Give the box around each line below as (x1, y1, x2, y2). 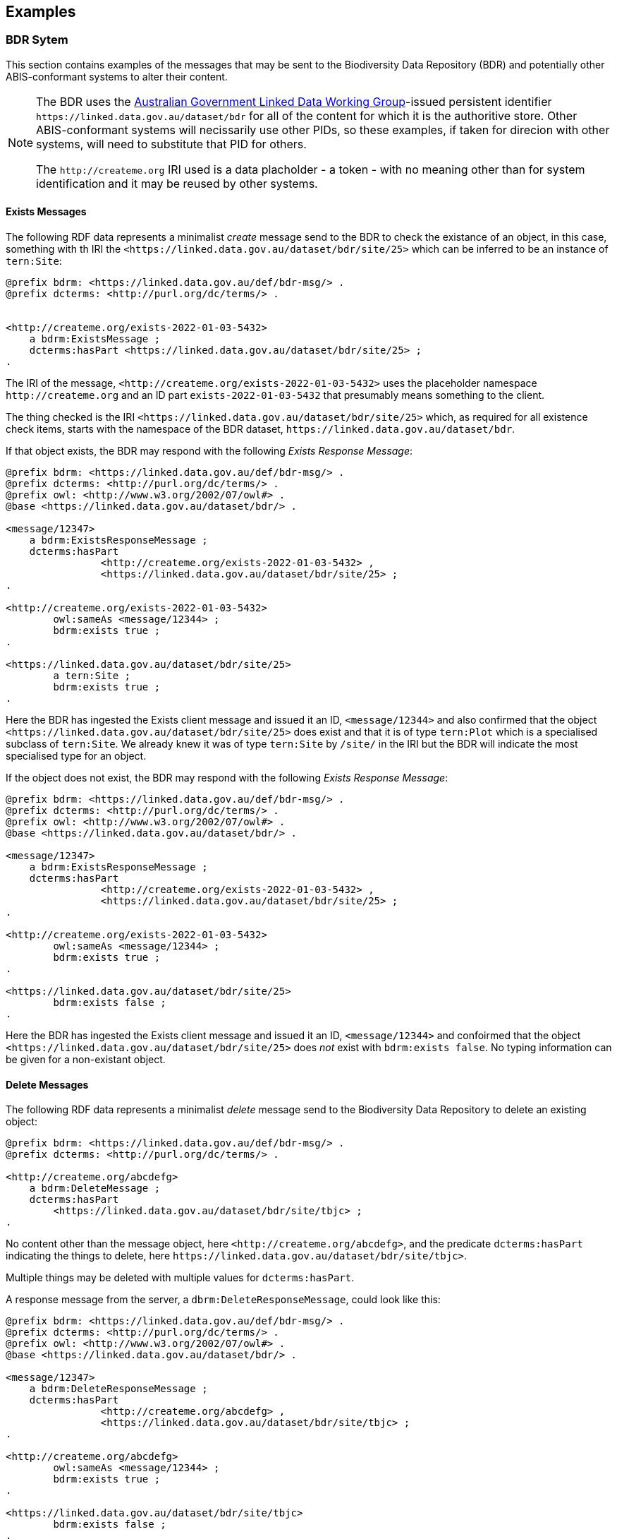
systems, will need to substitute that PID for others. (36, 136, 307, 151)
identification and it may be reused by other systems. (36, 176, 318, 191)
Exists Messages (6, 205, 87, 218)
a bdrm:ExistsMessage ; (29, 333, 161, 345)
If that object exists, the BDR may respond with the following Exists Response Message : (6, 445, 413, 457)
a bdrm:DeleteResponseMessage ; (29, 1383, 208, 1395)
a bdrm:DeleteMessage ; (29, 1182, 161, 1194)
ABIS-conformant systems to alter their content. (6, 70, 228, 83)
